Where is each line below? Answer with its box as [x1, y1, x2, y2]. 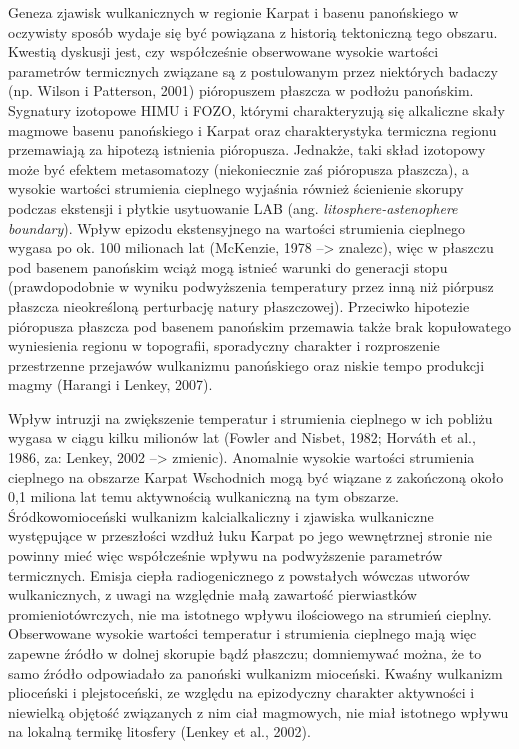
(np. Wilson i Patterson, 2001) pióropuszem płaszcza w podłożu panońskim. [8, 80, 474, 101]
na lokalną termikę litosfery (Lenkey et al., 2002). [8, 721, 311, 742]
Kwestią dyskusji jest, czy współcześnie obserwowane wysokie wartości [8, 41, 439, 62]
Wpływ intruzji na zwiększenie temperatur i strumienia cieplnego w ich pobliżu [8, 407, 493, 428]
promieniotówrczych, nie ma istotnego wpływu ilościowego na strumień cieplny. [8, 603, 492, 624]
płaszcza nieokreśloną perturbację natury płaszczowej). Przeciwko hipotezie [8, 295, 470, 316]
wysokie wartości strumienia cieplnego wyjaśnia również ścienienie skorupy [8, 178, 464, 199]
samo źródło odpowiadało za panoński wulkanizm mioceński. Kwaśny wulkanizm [8, 662, 503, 683]
